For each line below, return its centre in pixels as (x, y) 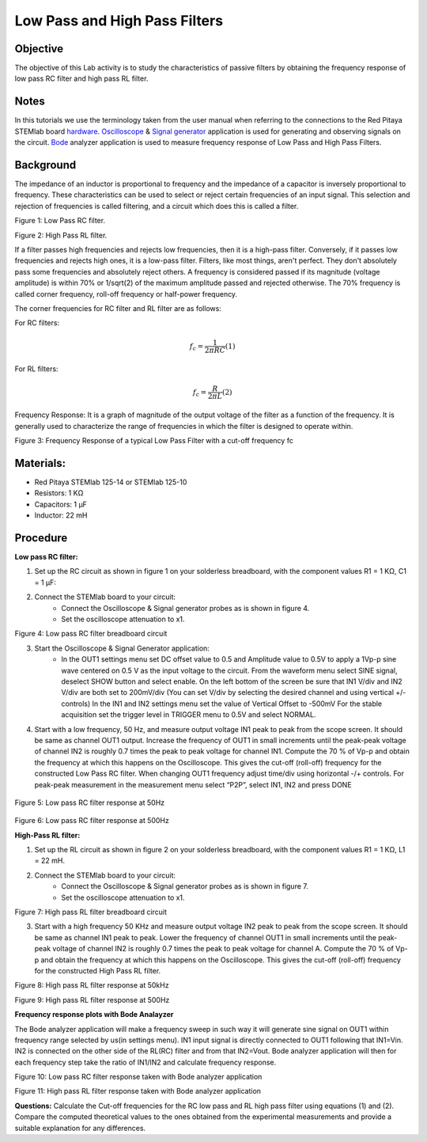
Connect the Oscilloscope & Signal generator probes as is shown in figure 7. (185, 886)
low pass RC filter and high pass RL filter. (81, 78)
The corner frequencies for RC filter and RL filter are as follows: (118, 308)
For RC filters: (37, 323)
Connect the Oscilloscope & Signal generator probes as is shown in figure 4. (185, 608)
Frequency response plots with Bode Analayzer (94, 1015)
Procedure (41, 538)
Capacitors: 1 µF (60, 504)
